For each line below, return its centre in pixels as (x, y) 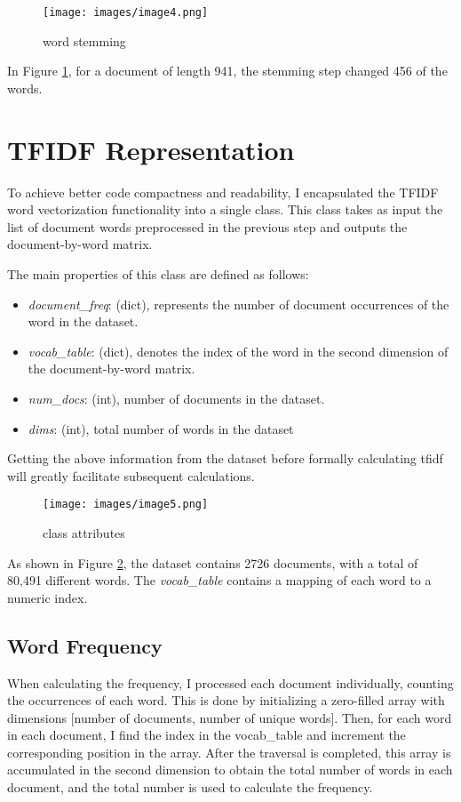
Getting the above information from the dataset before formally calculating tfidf (225, 458)
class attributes (84, 532)
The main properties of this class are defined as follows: (158, 273)
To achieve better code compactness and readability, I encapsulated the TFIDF (223, 192)
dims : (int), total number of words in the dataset (161, 428)
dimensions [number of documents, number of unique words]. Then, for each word (230, 717)
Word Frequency (85, 645)
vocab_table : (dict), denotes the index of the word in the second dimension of (238, 351)
